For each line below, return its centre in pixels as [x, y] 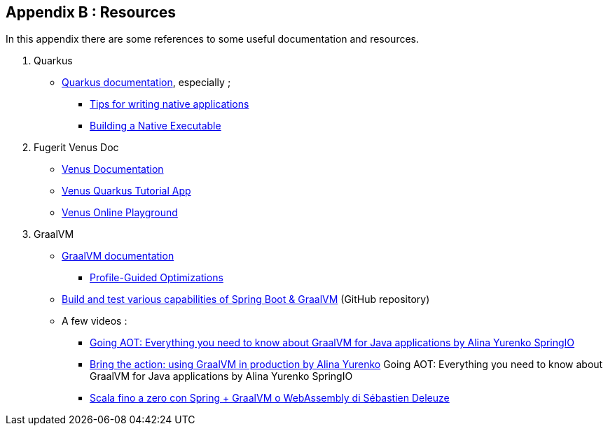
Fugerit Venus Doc [76, 148]
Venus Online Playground [120, 213]
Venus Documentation [113, 169]
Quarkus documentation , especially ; [146, 83]
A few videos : [95, 321]
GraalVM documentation [118, 256]
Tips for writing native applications [170, 104]
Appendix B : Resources [91, 12]
